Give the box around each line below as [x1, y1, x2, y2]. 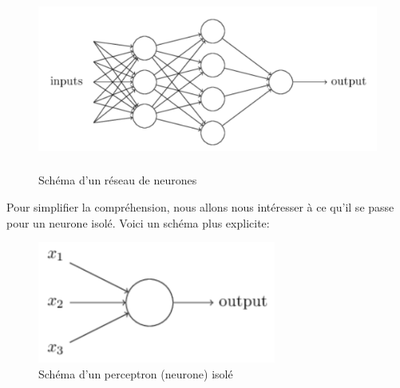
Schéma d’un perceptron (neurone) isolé [38, 365, 233, 382]
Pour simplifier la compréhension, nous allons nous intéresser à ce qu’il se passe [6, 198, 394, 215]
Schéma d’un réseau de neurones [38, 172, 197, 188]
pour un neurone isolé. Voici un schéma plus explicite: [6, 214, 270, 231]
